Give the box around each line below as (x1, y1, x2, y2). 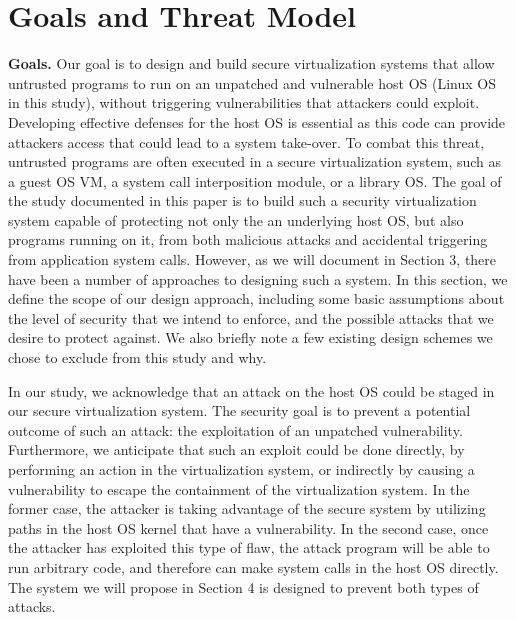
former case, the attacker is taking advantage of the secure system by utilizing (8, 498, 486, 519)
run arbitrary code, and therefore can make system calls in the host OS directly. (8, 556, 499, 577)
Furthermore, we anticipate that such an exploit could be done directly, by (8, 439, 465, 460)
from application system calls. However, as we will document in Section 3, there (8, 249, 497, 270)
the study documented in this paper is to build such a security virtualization (8, 190, 477, 211)
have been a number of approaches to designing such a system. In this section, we (8, 268, 508, 289)
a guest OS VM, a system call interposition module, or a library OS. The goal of (8, 170, 502, 191)
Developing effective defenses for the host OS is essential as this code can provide (8, 111, 506, 132)
